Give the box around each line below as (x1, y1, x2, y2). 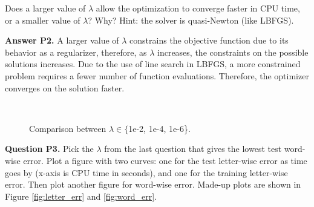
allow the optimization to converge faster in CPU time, (96, 2, 300, 14)
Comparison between (29, 122, 106, 134)
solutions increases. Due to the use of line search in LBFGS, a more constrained (5, 57, 301, 70)
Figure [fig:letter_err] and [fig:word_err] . (5, 189, 157, 202)
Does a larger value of (5, 2, 86, 14)
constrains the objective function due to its (129, 34, 289, 47)
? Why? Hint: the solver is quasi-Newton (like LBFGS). (88, 13, 294, 26)
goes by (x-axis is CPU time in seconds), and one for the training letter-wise (5, 166, 288, 179)
